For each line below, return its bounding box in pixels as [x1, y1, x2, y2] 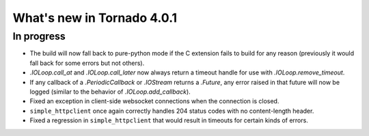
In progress [12, 30, 66, 42]
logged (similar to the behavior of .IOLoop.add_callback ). [29, 87, 191, 96]
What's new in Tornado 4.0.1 [12, 10, 178, 25]
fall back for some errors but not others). [29, 59, 145, 67]
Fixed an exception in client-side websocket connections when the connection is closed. [29, 97, 279, 105]
